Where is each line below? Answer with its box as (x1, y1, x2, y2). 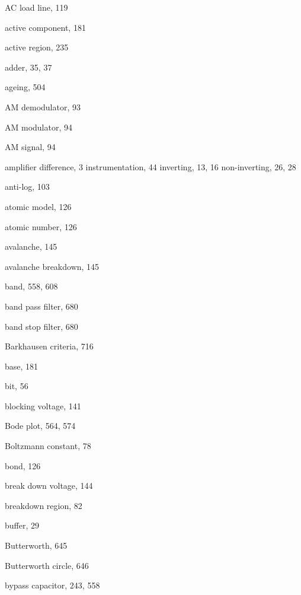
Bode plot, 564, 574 (5, 419, 76, 432)
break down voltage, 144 (5, 479, 93, 492)
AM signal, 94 (5, 141, 56, 153)
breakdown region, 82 (5, 499, 82, 511)
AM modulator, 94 (5, 120, 73, 133)
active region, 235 (5, 41, 69, 53)
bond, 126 (5, 459, 41, 472)
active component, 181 (5, 21, 86, 33)
